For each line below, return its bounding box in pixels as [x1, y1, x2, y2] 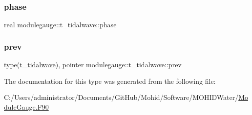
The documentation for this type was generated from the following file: [4, 76, 216, 86]
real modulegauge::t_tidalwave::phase [4, 19, 117, 30]
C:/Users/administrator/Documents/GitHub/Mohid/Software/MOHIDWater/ [4, 92, 239, 102]
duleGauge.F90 [4, 101, 49, 112]
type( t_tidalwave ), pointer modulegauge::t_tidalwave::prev [4, 59, 182, 70]
